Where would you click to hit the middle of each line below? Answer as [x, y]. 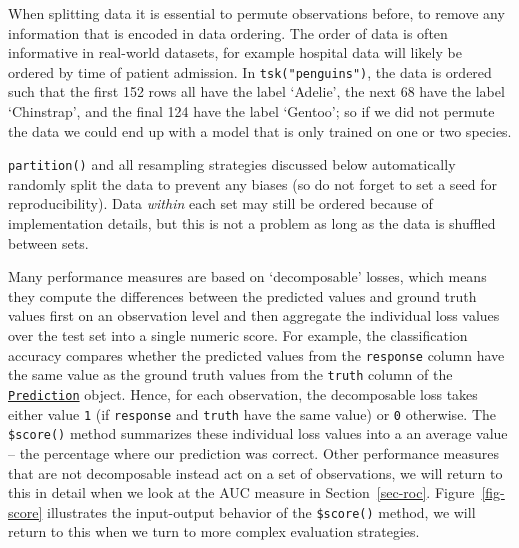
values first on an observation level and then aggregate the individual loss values [254, 315]
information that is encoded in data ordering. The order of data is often [228, 32]
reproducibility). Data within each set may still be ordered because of [220, 203]
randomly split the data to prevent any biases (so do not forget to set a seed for [253, 183]
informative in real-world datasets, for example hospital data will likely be [235, 52]
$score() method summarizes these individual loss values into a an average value [258, 433]
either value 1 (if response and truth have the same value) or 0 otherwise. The [252, 413]
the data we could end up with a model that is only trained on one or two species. [260, 130]
